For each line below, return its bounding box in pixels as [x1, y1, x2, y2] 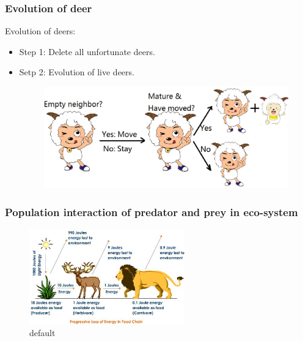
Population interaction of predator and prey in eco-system [5, 204, 298, 219]
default [29, 326, 56, 339]
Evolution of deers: [5, 24, 76, 37]
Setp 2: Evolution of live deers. [19, 66, 134, 78]
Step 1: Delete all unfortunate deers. [19, 45, 155, 58]
